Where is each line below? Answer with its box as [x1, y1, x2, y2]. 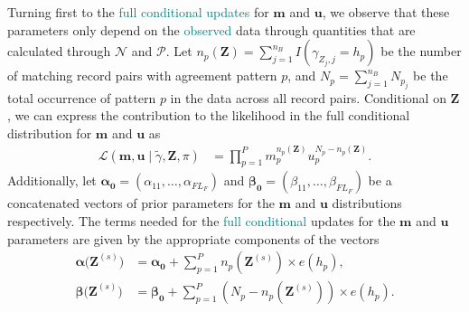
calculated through [7, 42, 111, 61]
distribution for [7, 123, 92, 142]
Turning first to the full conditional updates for [7, 3, 269, 21]
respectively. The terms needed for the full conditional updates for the [7, 211, 396, 230]
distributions [332, 194, 402, 213]
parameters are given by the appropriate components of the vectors [7, 229, 380, 248]
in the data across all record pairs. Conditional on [170, 88, 446, 107]
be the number [380, 42, 462, 61]
